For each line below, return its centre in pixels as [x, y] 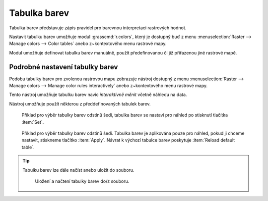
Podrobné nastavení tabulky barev [64, 67]
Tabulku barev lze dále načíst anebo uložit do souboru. [78, 170]
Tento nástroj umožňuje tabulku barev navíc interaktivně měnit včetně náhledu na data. [98, 95]
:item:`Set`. [33, 122]
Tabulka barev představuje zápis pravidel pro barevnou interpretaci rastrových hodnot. [98, 28]
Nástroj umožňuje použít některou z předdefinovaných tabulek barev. [80, 103]
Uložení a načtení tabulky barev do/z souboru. [82, 181]
